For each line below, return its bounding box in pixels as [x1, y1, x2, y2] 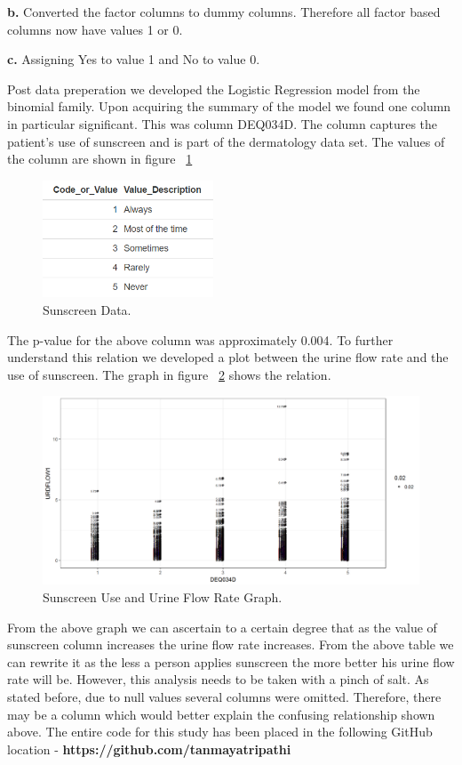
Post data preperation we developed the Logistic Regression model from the [7, 79, 420, 98]
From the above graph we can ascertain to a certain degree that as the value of [7, 617, 437, 636]
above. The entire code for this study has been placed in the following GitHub [7, 722, 433, 741]
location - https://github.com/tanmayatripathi [7, 739, 291, 758]
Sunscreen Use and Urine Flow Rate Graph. [43, 587, 283, 606]
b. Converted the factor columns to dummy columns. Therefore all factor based [7, 3, 441, 20]
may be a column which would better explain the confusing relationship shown [7, 705, 435, 723]
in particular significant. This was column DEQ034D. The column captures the [7, 114, 438, 133]
